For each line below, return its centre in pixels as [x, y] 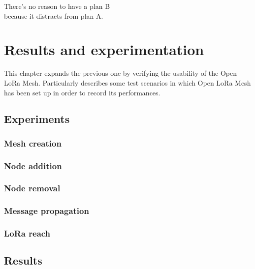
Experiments [37, 119]
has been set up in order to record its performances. [82, 92]
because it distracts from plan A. [54, 15]
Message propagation [47, 211]
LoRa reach [27, 233]
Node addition [33, 165]
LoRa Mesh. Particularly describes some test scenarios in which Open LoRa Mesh [127, 82]
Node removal [32, 188]
